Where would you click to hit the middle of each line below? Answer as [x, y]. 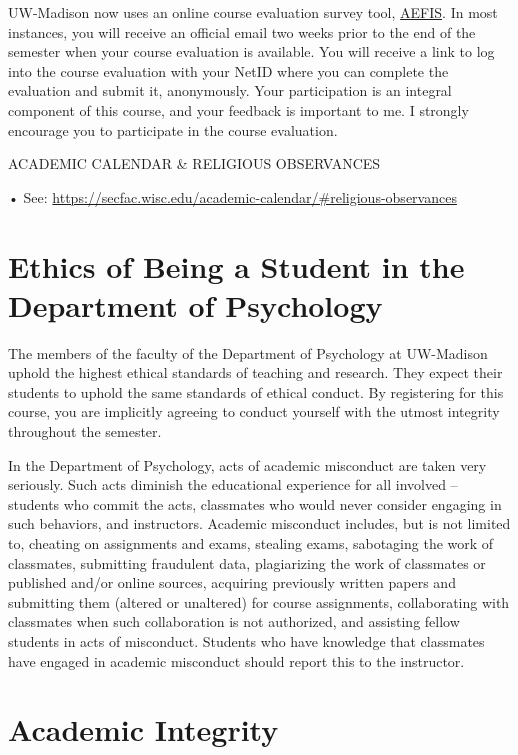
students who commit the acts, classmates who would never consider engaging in [255, 503]
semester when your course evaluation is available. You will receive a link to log [251, 51]
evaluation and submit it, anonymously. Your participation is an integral [230, 90]
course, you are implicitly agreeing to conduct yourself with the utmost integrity [254, 411]
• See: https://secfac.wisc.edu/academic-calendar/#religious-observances [232, 196]
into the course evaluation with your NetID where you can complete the [228, 70]
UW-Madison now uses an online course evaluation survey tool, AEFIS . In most [253, 12]
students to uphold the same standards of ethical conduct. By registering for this [256, 391]
